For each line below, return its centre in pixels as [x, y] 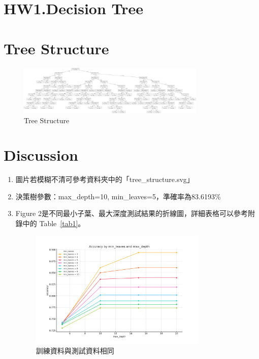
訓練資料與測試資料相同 [75, 351]
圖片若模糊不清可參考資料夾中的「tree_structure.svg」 [105, 179]
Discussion [41, 155]
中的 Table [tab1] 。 [54, 223]
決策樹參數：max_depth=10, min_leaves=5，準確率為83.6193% [118, 196]
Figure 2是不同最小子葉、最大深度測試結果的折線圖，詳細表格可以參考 [132, 213]
